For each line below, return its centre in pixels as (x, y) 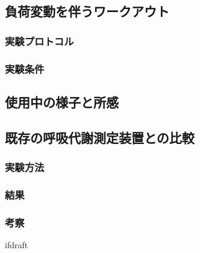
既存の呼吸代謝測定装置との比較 (100, 137)
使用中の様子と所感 (62, 102)
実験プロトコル (39, 41)
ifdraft (17, 244)
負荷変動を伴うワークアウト (87, 11)
